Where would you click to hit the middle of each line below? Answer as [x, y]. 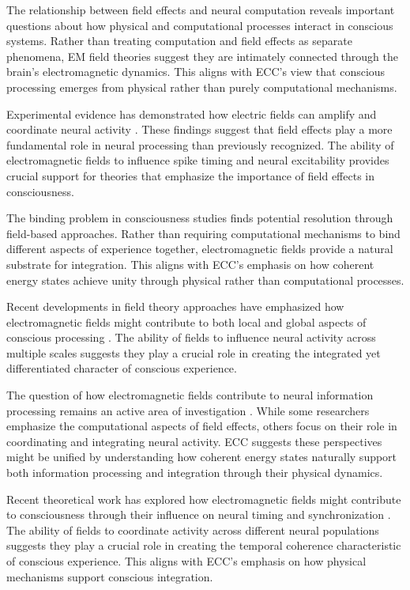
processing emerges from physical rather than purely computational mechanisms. [202, 87]
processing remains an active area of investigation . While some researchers [188, 410]
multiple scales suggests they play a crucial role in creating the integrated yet [194, 352]
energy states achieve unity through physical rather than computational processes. [205, 280]
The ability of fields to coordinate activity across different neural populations [193, 529]
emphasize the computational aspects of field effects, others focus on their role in [202, 426]
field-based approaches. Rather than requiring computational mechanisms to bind [203, 233]
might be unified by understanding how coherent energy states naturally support [202, 457]
